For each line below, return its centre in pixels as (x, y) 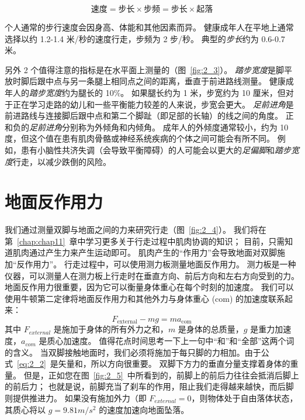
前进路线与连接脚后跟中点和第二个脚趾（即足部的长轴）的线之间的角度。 (144, 116)
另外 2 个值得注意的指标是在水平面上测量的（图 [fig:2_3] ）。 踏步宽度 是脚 (144, 69)
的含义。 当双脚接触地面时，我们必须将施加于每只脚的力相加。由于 (133, 352)
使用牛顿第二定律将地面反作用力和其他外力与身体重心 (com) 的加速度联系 (145, 298)
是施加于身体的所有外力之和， (111, 329)
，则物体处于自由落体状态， (245, 398)
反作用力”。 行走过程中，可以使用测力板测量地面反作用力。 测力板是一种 (156, 264)
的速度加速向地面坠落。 (144, 409)
